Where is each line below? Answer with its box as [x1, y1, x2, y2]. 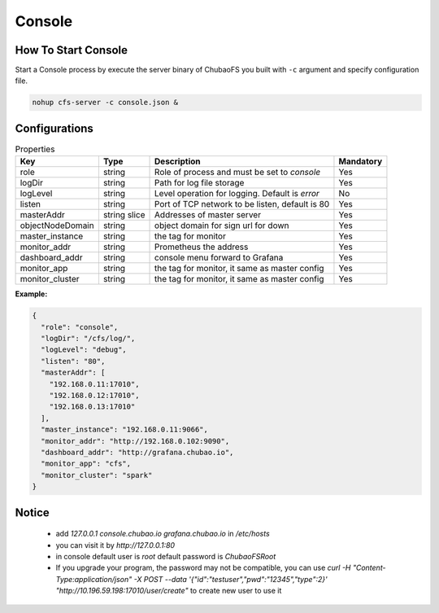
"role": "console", [41, 322, 119, 331]
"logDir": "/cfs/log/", [41, 334, 136, 344]
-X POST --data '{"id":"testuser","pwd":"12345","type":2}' [133, 574, 328, 584]
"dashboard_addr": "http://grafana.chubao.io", [41, 448, 234, 457]
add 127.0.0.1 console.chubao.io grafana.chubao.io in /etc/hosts [55, 529, 270, 539]
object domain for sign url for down [154, 220, 289, 231]
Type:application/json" [55, 574, 133, 584]
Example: [15, 289, 48, 299]
